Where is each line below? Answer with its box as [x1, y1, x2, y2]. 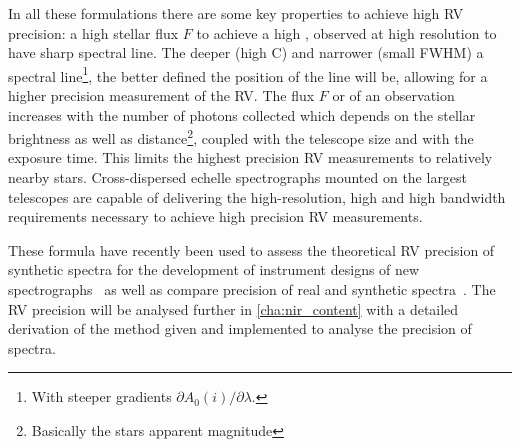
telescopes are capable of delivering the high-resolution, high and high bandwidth [8, 186, 506, 207]
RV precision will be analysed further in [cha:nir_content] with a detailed [8, 298, 459, 319]
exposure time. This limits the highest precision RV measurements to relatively [8, 147, 493, 168]
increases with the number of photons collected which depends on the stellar [8, 104, 476, 125]
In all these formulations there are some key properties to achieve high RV [8, 3, 464, 23]
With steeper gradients [31, 386, 172, 407]
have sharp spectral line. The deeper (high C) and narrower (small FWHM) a [8, 42, 484, 63]
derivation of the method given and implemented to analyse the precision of [8, 318, 472, 339]
